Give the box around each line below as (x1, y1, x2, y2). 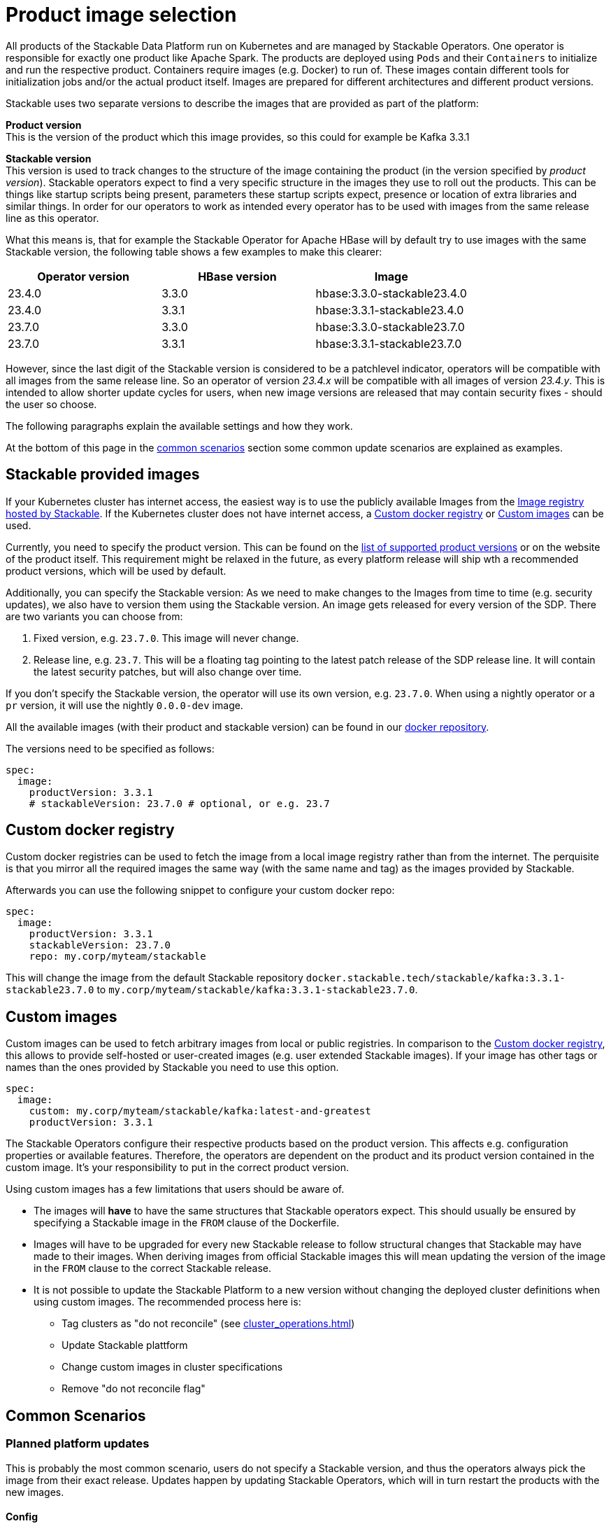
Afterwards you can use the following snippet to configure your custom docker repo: (6, 884, 395, 897)
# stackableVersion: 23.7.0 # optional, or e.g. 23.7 (29, 797, 330, 809)
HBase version (198, 269, 277, 283)
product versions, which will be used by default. (6, 564, 227, 577)
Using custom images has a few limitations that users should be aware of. (6, 1183, 345, 1196)
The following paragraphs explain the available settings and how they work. (6, 419, 353, 432)
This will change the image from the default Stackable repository (6, 972, 303, 984)
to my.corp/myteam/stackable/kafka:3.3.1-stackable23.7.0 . (96, 983, 418, 996)
